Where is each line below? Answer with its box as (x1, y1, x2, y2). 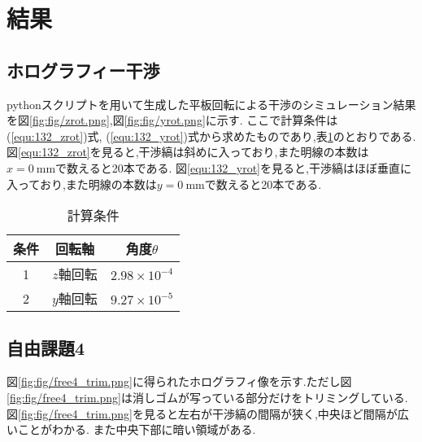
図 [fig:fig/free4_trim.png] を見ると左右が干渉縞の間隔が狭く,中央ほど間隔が (7, 405, 398, 422)
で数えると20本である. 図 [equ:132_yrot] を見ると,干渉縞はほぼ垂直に (55, 159, 411, 176)
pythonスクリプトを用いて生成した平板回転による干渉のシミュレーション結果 (7, 95, 416, 112)
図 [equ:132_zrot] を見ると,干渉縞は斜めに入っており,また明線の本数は (7, 143, 369, 160)
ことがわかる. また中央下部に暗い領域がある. (17, 421, 256, 438)
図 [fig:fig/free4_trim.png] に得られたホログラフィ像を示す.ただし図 (7, 373, 352, 390)
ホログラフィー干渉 (7, 57, 160, 82)
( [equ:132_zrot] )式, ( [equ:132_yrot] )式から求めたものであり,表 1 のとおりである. (7, 127, 416, 144)
